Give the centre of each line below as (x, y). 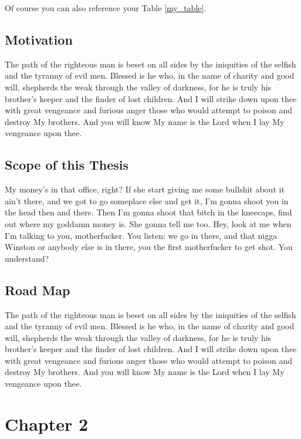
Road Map (38, 290)
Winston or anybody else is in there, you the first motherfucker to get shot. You (149, 247)
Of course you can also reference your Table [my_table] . (106, 8)
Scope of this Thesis (67, 165)
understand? (27, 258)
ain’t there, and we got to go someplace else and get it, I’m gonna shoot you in (147, 200)
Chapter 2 (47, 423)
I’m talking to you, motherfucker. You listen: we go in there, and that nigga (141, 235)
